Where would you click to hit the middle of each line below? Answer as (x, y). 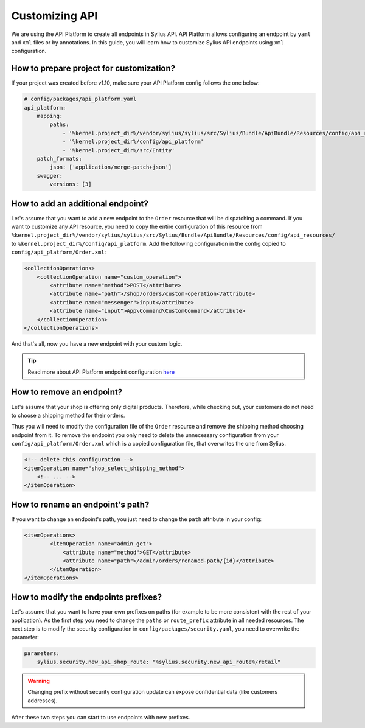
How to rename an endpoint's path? (80, 504)
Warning (39, 681)
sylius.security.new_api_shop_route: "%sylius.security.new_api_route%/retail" (159, 662)
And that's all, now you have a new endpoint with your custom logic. (97, 343)
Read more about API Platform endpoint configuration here (101, 372)
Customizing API (54, 16)
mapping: (50, 116)
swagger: (50, 176)
